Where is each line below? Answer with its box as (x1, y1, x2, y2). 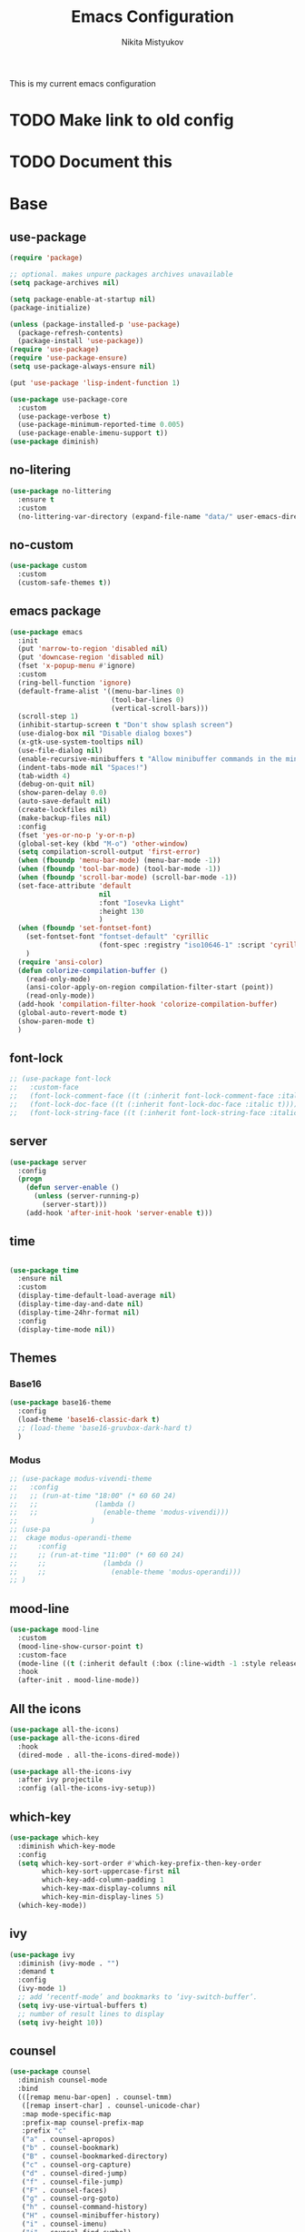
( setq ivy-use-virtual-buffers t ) (17, 2001, 148, 2010)
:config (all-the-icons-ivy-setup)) (17, 1784, 156, 1793)
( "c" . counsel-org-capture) (21, 2160, 132, 2169)
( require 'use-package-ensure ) (9, 353, 128, 363)
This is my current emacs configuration (9, 77, 156, 88)
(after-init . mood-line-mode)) (17, 1676, 141, 1685)
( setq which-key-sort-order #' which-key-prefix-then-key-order (17, 1859, 261, 1868)
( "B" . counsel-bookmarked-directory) (21, 2152, 169, 2161)
